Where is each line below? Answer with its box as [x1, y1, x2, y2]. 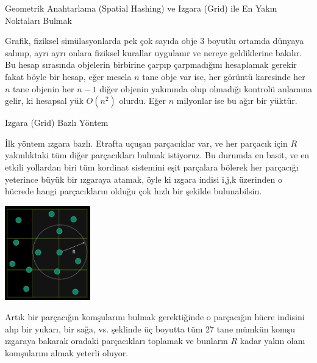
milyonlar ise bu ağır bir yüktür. [176, 94, 297, 107]
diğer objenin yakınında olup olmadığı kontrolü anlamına [99, 82, 312, 95]
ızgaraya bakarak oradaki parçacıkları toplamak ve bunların [5, 334, 228, 347]
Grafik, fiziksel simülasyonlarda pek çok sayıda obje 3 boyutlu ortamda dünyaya [5, 34, 304, 47]
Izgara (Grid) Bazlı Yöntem [5, 116, 109, 129]
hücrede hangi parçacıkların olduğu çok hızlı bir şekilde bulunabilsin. [5, 185, 262, 197]
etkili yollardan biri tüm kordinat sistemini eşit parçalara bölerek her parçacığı [5, 160, 299, 173]
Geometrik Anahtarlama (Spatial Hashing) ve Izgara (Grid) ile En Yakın [5, 2, 277, 14]
